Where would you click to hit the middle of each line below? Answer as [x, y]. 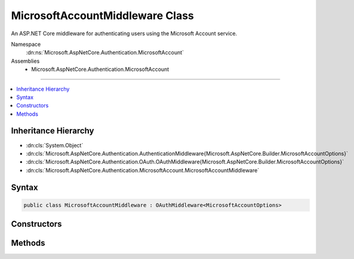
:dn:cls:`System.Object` [55, 145]
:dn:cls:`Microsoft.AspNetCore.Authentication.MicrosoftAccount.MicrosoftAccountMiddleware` [143, 170]
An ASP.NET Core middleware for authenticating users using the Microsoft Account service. [124, 33]
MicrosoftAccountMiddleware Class [102, 16]
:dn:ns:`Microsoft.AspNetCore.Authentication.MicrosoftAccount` [105, 53]
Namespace [26, 44]
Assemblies [25, 61]
